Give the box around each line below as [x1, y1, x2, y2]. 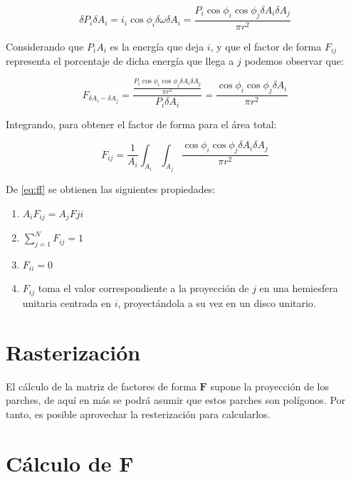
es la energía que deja [110, 38, 204, 53]
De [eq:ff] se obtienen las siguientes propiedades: [6, 182, 216, 197]
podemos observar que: [244, 53, 344, 68]
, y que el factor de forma [210, 38, 322, 53]
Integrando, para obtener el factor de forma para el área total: [6, 116, 277, 131]
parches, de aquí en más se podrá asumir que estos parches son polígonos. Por [6, 393, 346, 407]
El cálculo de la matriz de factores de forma [6, 378, 197, 393]
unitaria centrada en [22, 295, 111, 310]
